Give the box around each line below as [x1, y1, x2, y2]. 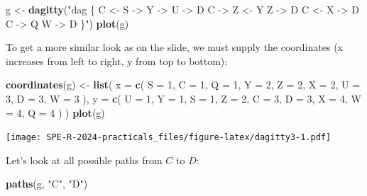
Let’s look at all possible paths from [6, 152, 163, 167]
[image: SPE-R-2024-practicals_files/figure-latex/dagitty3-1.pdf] [6, 132, 332, 143]
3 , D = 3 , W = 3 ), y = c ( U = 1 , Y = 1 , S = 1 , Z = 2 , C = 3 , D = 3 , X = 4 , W [6, 91, 361, 105]
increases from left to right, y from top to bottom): [6, 53, 228, 68]
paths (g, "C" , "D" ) [6, 176, 88, 191]
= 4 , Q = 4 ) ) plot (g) [6, 105, 105, 120]
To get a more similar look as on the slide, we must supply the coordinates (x [6, 40, 343, 54]
